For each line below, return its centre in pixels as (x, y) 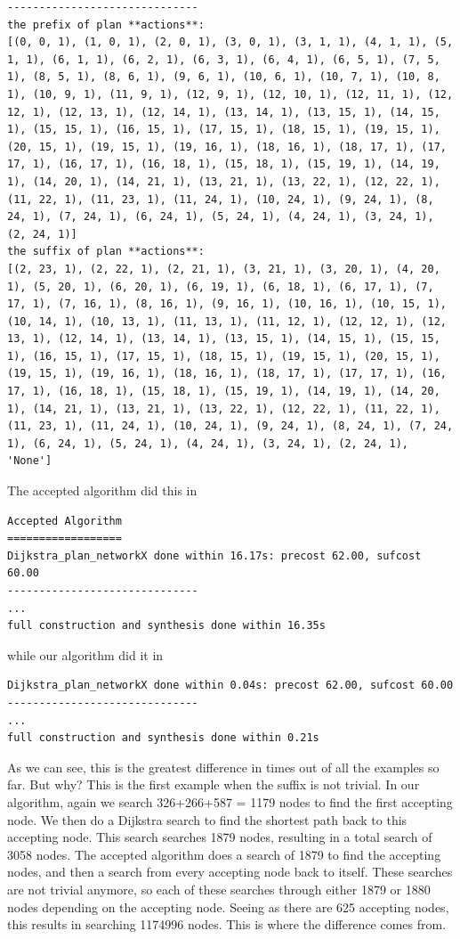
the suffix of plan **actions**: (106, 252)
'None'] (30, 461)
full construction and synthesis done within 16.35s (166, 626)
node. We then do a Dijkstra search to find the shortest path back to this (207, 819)
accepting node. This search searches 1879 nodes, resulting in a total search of (220, 837)
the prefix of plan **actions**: (106, 24)
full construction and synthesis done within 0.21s (163, 738)
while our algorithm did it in (85, 654)
